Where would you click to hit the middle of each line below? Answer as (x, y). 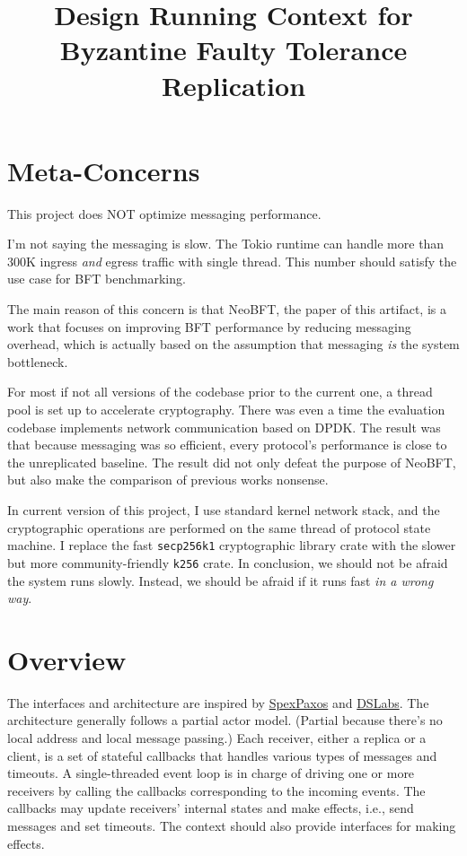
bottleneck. (38, 361)
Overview (67, 659)
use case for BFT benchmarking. (97, 279)
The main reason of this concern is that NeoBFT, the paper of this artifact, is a (227, 309)
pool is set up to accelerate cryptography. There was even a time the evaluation (226, 410)
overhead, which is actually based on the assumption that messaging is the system (233, 344)
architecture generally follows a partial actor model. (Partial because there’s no (225, 720)
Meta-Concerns (104, 170)
